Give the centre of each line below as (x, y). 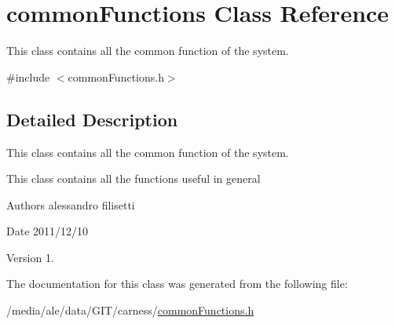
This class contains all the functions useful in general (133, 178)
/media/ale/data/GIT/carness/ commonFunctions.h (130, 310)
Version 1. (30, 257)
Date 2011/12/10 (48, 231)
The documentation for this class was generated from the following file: (177, 284)
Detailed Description (92, 119)
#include (28, 76)
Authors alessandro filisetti (71, 204)
